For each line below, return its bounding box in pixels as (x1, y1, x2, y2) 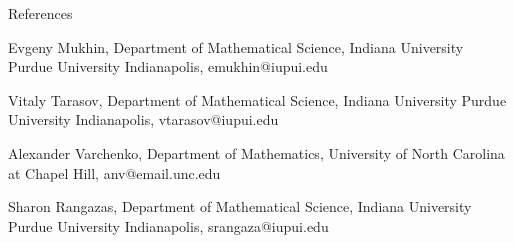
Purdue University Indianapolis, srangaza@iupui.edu (8, 215, 329, 236)
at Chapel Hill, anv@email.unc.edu (8, 162, 221, 183)
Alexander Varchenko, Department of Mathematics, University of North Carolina (8, 142, 505, 163)
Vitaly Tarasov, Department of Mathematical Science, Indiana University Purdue (8, 89, 507, 110)
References (8, 3, 73, 23)
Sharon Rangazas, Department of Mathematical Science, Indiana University (8, 196, 472, 217)
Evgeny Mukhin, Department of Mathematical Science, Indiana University (8, 36, 464, 57)
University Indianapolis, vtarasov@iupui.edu (8, 109, 279, 130)
